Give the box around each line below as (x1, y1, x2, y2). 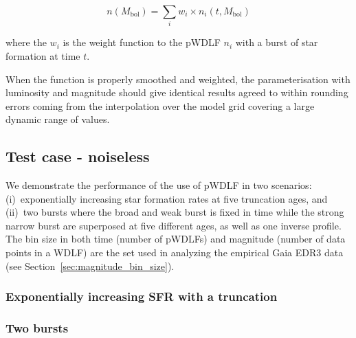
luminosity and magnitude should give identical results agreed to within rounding (5, 85, 348, 100)
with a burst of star (235, 35, 318, 49)
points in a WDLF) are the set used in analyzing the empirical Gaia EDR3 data (5, 245, 344, 260)
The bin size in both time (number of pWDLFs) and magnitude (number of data (5, 232, 346, 246)
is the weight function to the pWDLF (63, 35, 221, 49)
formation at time (5, 48, 80, 63)
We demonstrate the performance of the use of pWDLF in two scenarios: (5, 178, 312, 192)
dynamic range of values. (5, 112, 110, 126)
